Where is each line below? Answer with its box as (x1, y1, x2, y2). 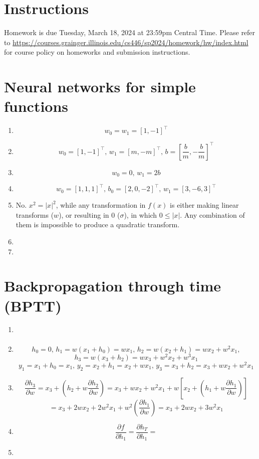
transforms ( (16, 209, 54, 220)
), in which (124, 209, 157, 220)
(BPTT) (4, 295, 62, 316)
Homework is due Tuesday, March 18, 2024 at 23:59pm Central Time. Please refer (4, 27, 255, 38)
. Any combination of (180, 209, 245, 220)
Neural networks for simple (4, 76, 196, 97)
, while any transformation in (56, 200, 146, 210)
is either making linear (170, 200, 239, 210)
